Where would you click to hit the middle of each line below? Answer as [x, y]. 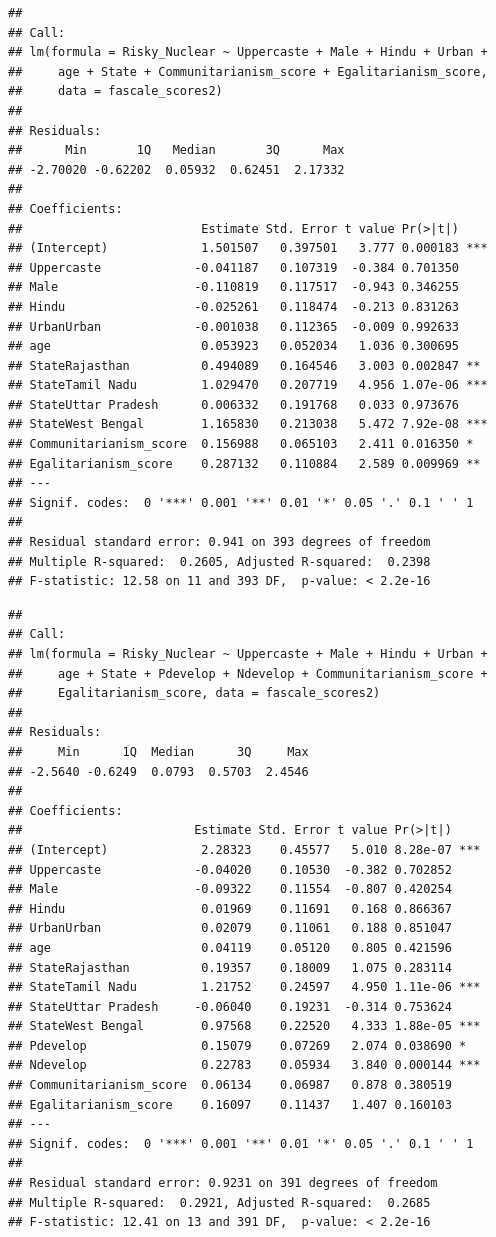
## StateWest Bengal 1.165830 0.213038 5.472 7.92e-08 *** [248, 424]
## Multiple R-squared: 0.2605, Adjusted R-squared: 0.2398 [219, 561]
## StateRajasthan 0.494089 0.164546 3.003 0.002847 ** [244, 365]
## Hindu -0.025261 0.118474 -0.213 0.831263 [234, 306]
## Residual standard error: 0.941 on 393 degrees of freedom [219, 542]
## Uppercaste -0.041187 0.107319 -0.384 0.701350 [234, 267]
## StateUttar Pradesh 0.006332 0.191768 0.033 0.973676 [234, 404]
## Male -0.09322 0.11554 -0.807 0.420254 [230, 889]
